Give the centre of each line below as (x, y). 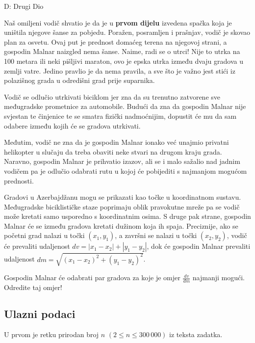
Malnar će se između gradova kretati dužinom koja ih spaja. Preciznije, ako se (121, 225)
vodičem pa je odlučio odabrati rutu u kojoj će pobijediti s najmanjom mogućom (126, 171)
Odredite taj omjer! (33, 287)
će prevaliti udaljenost (37, 246)
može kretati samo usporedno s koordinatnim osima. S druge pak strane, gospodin (127, 216)
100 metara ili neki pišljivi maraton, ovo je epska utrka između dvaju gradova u (124, 61)
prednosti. (19, 180)
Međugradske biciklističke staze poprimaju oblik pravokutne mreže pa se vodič (122, 206)
